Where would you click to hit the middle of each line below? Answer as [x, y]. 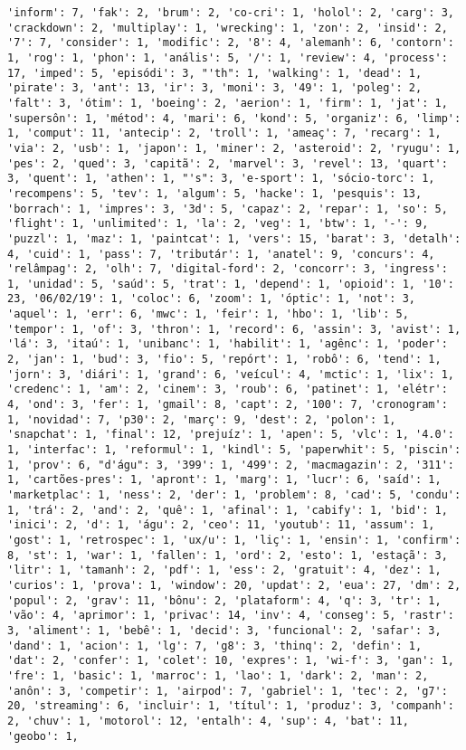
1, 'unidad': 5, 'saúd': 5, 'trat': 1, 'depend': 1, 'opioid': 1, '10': [231, 284]
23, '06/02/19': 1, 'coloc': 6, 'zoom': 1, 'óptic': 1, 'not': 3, [212, 299]
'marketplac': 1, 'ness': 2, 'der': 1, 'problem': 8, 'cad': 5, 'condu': [234, 495]
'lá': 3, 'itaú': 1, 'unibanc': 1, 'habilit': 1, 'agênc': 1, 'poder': [228, 344]
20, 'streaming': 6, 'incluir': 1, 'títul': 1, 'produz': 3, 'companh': [231, 706]
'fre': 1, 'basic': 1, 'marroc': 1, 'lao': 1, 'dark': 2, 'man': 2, [218, 675]
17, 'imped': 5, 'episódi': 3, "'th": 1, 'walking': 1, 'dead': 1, [215, 73]
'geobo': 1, [43, 736]
